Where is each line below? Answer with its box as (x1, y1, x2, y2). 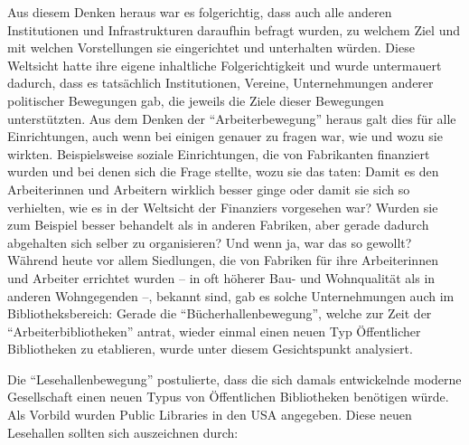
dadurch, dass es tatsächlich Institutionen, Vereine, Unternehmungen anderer (7, 73, 434, 92)
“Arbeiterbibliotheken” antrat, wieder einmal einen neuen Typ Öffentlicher (7, 321, 421, 340)
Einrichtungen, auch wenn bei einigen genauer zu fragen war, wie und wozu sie (7, 127, 443, 146)
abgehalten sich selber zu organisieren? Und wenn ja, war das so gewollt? (7, 232, 412, 251)
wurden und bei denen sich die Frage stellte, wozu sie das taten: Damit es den (7, 162, 439, 181)
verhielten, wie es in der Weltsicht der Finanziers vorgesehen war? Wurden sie (7, 197, 438, 216)
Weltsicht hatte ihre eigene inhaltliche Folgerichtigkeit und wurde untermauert (7, 55, 442, 74)
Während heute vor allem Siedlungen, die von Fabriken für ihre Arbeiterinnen (7, 251, 438, 270)
